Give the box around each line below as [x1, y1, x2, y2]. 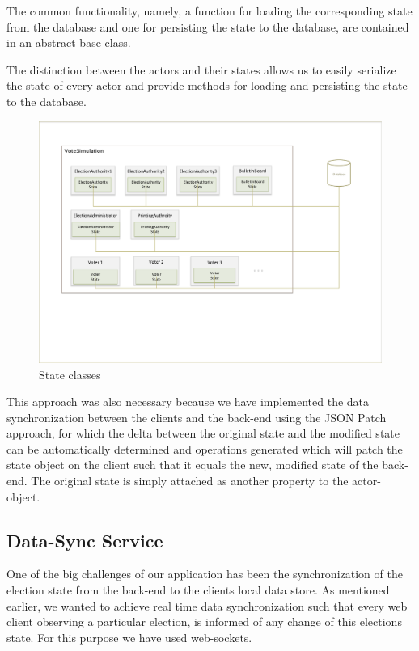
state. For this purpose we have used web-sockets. [6, 628, 252, 645]
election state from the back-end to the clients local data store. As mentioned [6, 581, 390, 598]
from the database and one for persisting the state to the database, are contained [6, 18, 409, 35]
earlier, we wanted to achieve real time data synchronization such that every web [6, 597, 408, 614]
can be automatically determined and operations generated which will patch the [6, 440, 403, 457]
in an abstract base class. [6, 34, 131, 51]
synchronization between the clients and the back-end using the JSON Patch [6, 408, 387, 425]
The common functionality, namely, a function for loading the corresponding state [6, 2, 413, 19]
